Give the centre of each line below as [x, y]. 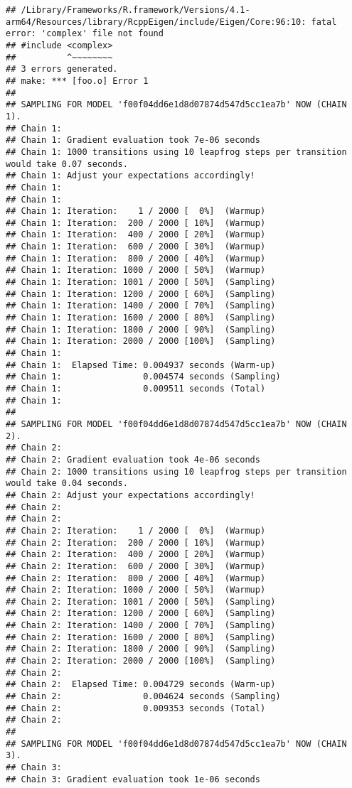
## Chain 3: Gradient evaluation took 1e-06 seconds [133, 779]
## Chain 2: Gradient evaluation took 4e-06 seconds [133, 459]
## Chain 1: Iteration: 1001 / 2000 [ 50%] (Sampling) [141, 282]
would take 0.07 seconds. [67, 164]
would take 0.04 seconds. [67, 484]
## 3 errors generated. [62, 69]
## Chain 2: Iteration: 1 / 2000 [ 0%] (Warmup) [136, 530]
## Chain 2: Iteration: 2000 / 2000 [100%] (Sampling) [141, 661]
